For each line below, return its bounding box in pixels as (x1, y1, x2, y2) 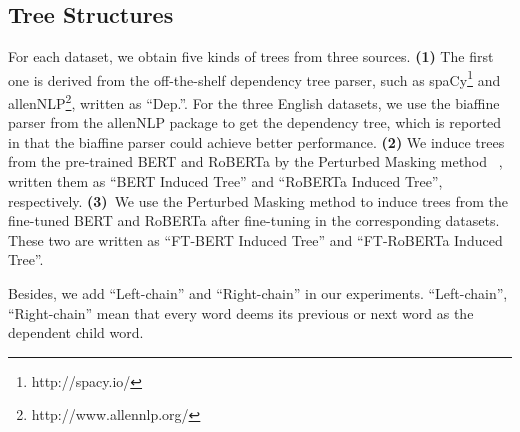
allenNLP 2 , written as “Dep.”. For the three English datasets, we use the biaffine (8, 90, 500, 113)
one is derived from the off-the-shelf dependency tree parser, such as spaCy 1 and (8, 66, 501, 90)
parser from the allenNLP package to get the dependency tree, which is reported (8, 112, 502, 133)
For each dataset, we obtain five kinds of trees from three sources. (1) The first (8, 46, 494, 67)
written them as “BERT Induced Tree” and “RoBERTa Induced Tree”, (8, 171, 443, 192)
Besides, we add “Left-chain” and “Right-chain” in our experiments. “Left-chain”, (8, 283, 508, 304)
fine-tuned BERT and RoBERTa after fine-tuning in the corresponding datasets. (8, 210, 500, 231)
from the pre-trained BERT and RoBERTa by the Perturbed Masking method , (8, 151, 503, 172)
